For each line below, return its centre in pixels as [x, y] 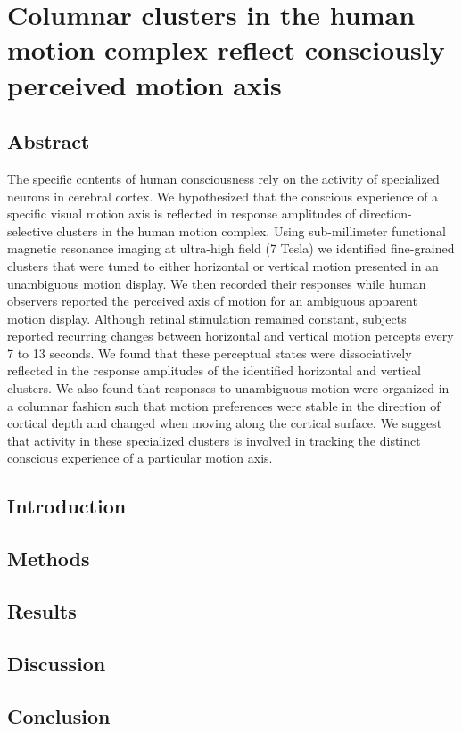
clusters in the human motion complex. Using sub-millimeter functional [251, 230]
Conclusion [59, 715]
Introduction [67, 506]
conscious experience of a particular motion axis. [140, 458]
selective [30, 230]
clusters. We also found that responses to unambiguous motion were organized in [228, 388]
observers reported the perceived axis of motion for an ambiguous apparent [212, 301]
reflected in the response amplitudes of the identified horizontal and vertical [214, 370]
